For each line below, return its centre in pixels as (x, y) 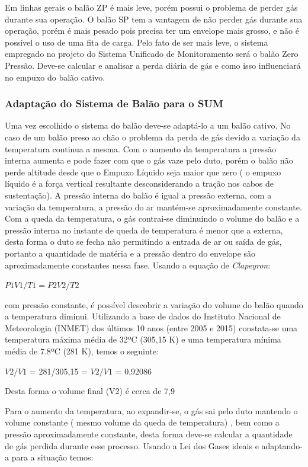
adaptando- (282, 445)
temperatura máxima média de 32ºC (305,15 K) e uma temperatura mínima (143, 339)
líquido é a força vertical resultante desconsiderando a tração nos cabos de (139, 183)
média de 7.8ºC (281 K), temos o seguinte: (82, 351)
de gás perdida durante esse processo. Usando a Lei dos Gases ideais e (132, 445)
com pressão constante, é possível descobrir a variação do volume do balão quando (154, 304)
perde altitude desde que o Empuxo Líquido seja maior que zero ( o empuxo (143, 172)
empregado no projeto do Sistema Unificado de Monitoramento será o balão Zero (152, 54)
